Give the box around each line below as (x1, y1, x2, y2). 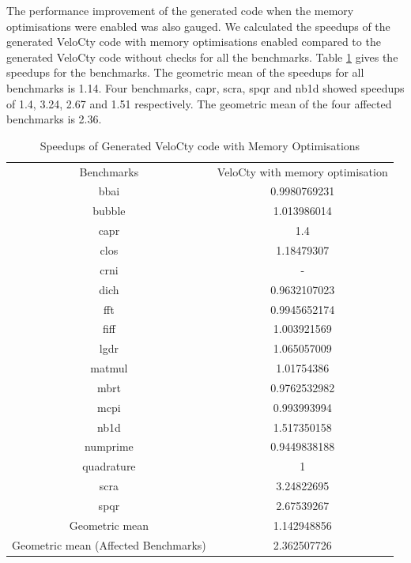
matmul (90, 360, 128, 376)
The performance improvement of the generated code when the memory (6, 2, 354, 18)
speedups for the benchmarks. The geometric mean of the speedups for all (6, 64, 364, 81)
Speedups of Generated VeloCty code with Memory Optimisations (40, 137, 360, 153)
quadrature (82, 458, 136, 474)
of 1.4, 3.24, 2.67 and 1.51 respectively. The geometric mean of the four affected (6, 95, 392, 111)
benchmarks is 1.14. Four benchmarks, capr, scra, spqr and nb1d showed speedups (6, 79, 405, 96)
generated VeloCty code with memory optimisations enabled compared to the (6, 33, 381, 50)
